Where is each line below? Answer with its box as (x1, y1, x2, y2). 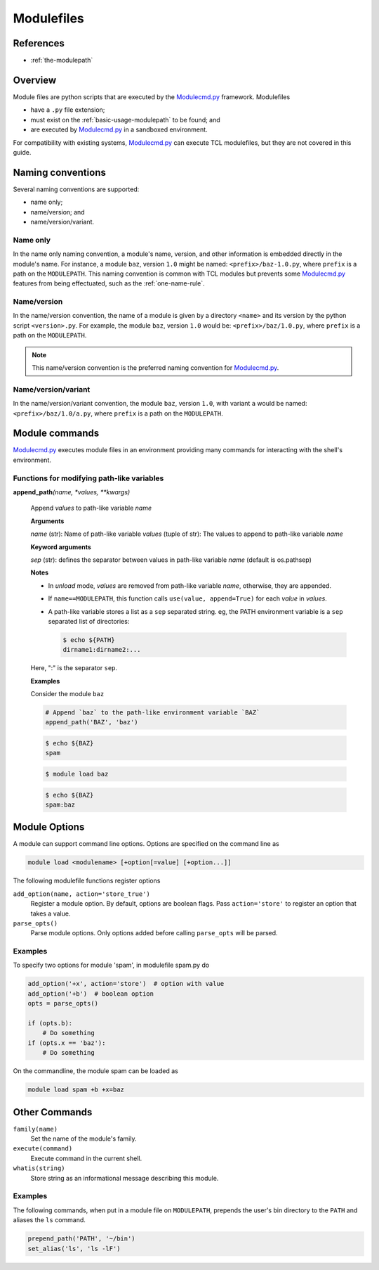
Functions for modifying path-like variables (13, 473, 164, 483)
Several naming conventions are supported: (13, 185, 140, 193)
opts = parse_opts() (27, 999, 98, 1008)
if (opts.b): (27, 1020, 73, 1027)
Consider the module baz (30, 690, 105, 698)
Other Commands (13, 1106, 93, 1118)
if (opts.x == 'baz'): (27, 1039, 106, 1047)
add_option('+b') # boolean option (27, 989, 154, 998)
